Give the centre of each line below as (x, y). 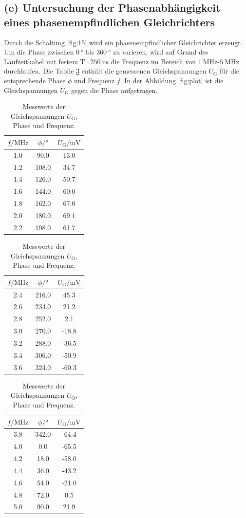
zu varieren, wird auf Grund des (161, 52)
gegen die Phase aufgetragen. (114, 90)
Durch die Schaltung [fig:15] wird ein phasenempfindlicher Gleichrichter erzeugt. (123, 42)
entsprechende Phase (35, 80)
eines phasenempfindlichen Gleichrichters (110, 22)
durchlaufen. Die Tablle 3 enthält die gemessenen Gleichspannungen (105, 71)
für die (229, 71)
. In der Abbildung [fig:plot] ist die (172, 80)
